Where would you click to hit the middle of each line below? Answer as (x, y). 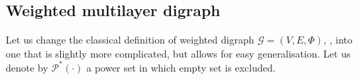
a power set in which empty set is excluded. (181, 67)
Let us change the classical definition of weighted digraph (130, 40)
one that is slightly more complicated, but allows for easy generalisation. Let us (178, 53)
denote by (27, 67)
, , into (338, 40)
